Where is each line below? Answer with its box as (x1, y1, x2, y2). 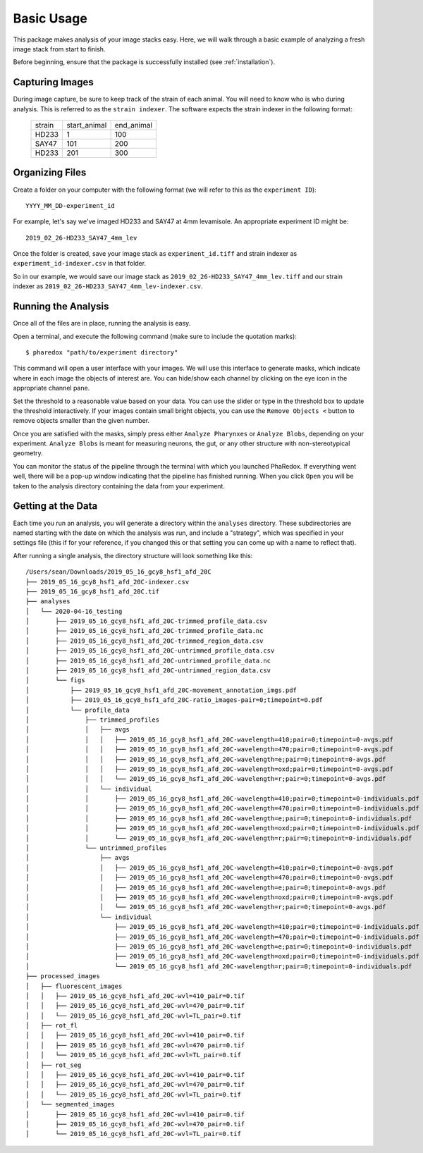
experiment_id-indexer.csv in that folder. (13, 259, 147, 268)
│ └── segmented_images (25, 1100, 116, 1109)
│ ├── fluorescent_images (25, 982, 123, 990)
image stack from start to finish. (13, 44, 106, 53)
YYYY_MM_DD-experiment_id (25, 202, 116, 209)
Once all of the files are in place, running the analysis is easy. (13, 319, 191, 328)
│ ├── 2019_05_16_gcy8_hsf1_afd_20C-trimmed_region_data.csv (25, 636, 264, 645)
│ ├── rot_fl (25, 1022, 78, 1030)
